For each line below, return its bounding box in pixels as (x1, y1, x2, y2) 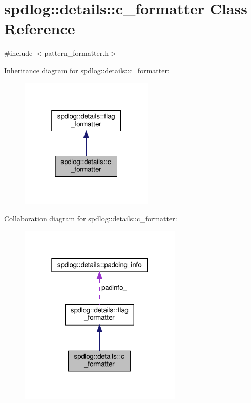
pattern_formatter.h (44, 48, 109, 58)
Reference (4, 18, 75, 39)
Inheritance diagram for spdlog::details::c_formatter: (4, 65, 170, 75)
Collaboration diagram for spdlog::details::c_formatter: (4, 213, 177, 224)
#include (4, 48, 33, 58)
